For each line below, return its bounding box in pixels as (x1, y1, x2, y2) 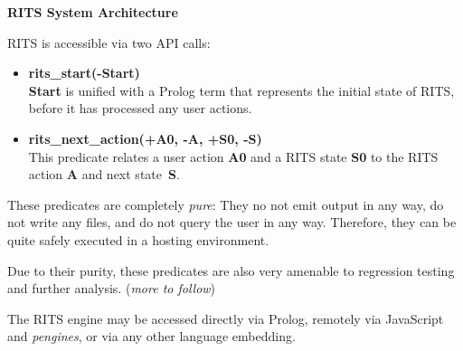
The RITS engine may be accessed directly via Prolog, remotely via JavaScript (7, 308, 444, 327)
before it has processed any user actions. (28, 99, 252, 118)
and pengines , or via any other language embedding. (7, 327, 296, 346)
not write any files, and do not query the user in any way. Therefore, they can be (7, 213, 457, 232)
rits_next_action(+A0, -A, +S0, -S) (28, 128, 262, 147)
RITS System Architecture (7, 3, 178, 21)
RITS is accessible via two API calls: (7, 33, 211, 52)
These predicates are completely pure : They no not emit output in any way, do (7, 194, 444, 213)
